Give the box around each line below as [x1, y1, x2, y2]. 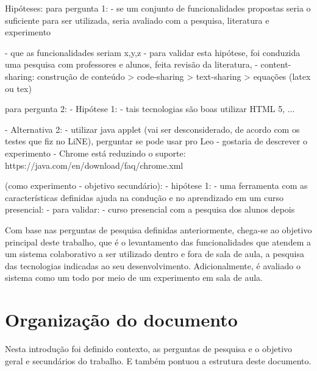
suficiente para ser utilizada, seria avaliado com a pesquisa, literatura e [5, 13, 269, 26]
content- [260, 58, 291, 71]
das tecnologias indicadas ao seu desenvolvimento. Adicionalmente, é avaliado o [5, 259, 301, 272]
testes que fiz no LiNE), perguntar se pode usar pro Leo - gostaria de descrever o [5, 135, 307, 147]
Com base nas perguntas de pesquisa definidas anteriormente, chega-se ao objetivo [5, 223, 312, 236]
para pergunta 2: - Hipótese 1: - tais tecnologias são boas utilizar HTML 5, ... [5, 102, 295, 115]
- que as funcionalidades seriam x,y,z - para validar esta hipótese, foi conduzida [5, 46, 301, 58]
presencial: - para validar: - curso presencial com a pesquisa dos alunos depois [5, 203, 295, 216]
